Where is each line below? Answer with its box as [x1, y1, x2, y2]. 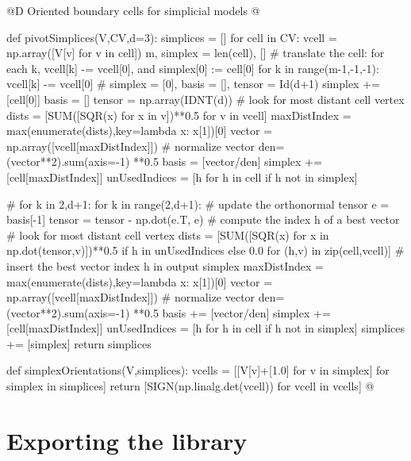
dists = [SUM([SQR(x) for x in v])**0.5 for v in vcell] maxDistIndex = [6, 106, 351, 123]
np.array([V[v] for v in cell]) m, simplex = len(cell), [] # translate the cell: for [6, 44, 385, 61]
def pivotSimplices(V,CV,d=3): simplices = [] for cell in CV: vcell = [6, 29, 337, 45]
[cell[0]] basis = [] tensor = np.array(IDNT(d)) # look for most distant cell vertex [6, 90, 405, 107]
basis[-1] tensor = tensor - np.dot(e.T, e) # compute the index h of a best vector [6, 211, 400, 228]
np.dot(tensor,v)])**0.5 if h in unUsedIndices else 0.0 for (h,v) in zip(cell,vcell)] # [6, 242, 405, 259]
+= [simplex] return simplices [6, 335, 152, 352]
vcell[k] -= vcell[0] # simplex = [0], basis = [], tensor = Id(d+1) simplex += [6, 75, 380, 92]
